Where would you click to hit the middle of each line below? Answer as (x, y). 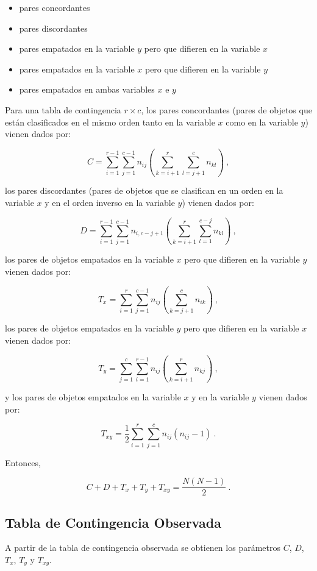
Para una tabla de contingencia (63, 109)
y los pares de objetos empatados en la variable (93, 397)
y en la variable (220, 397)
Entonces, (23, 462)
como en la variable (262, 122)
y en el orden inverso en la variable (110, 203)
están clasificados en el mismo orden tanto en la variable (110, 122)
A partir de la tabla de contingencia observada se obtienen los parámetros (143, 548)
